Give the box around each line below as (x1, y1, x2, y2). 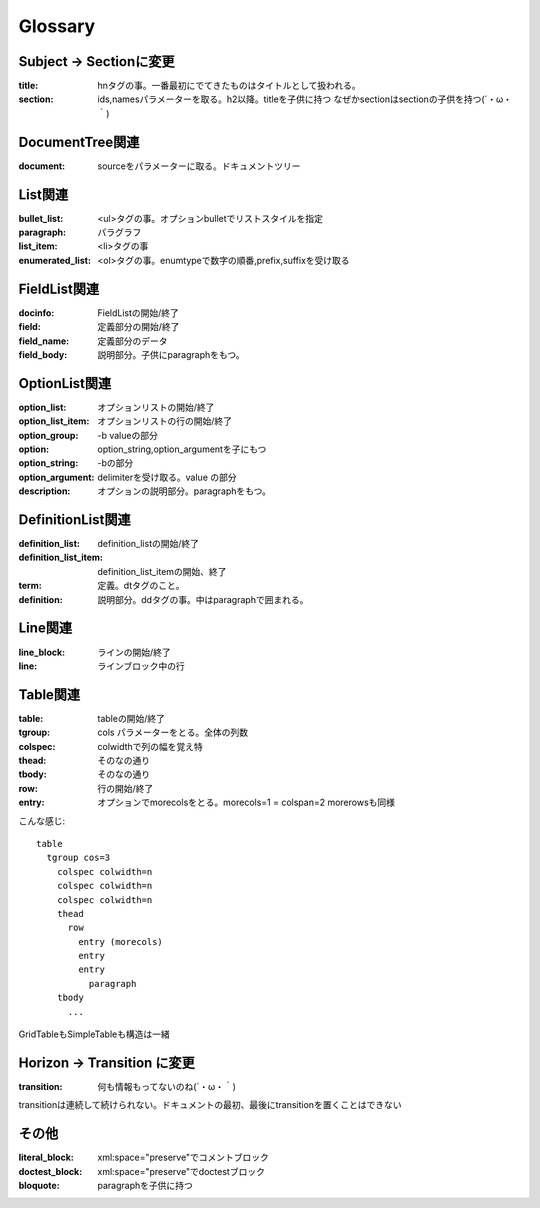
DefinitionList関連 (18, 511, 132, 528)
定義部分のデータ (97, 335, 168, 347)
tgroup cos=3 (46, 852, 111, 864)
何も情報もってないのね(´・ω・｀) (97, 1080, 237, 1092)
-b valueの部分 (97, 429, 159, 441)
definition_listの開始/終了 (97, 538, 200, 550)
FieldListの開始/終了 (97, 306, 180, 319)
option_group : (18, 429, 79, 441)
